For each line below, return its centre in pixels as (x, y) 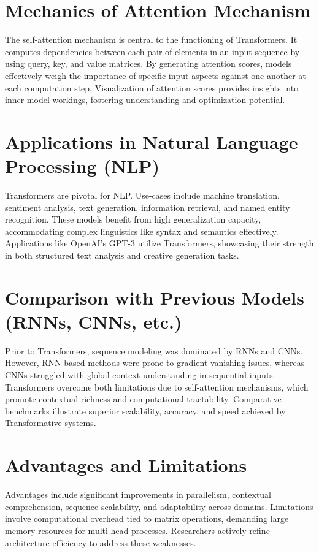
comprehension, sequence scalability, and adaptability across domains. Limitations (159, 506)
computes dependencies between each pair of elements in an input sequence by (152, 51)
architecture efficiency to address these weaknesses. (101, 542)
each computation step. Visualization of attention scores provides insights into (152, 87)
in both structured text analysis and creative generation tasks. (122, 255)
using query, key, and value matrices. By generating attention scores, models (148, 63)
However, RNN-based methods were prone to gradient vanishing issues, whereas (155, 363)
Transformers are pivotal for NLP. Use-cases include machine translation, (142, 195)
